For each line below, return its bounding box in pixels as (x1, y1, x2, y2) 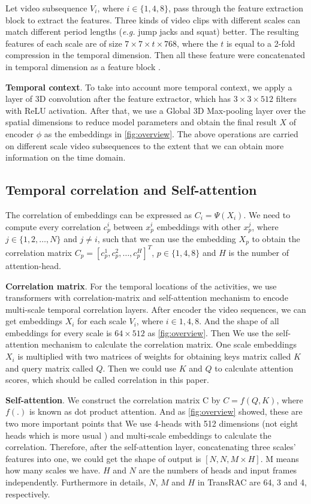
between (113, 220, 143, 233)
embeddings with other (156, 220, 241, 233)
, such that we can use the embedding (97, 232, 236, 245)
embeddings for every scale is (5, 326, 112, 339)
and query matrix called (5, 361, 93, 374)
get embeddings (5, 315, 62, 327)
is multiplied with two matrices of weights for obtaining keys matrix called (17, 350, 291, 363)
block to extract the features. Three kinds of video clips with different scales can (5, 13, 301, 26)
